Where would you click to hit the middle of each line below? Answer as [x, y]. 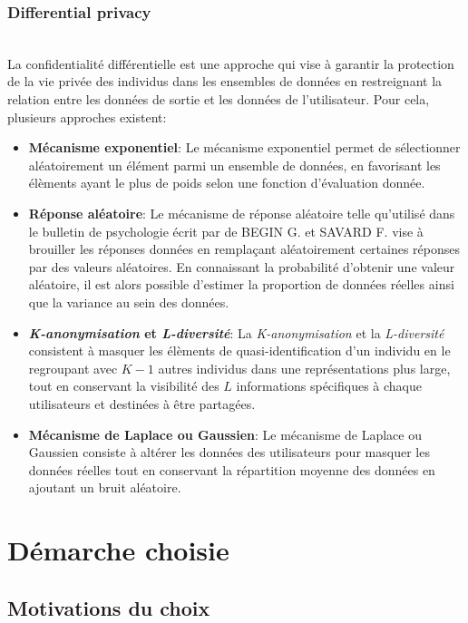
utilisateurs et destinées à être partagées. [142, 403]
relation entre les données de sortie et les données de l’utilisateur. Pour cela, [219, 99]
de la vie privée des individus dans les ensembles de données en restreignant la [225, 81]
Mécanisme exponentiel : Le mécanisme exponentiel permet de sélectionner [244, 147]
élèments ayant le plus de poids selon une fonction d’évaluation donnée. [227, 183]
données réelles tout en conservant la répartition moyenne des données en [232, 469]
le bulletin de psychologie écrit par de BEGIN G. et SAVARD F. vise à [226, 231]
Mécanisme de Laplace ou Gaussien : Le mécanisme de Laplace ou [225, 434]
